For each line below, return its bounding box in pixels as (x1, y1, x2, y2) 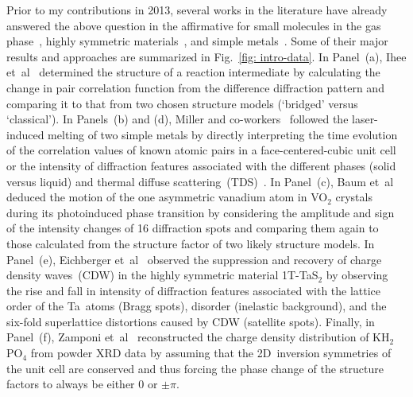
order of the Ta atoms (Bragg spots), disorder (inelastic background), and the (6, 298, 387, 314)
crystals (335, 189, 372, 205)
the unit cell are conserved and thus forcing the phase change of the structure (6, 360, 384, 376)
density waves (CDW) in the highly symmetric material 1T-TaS (6, 267, 318, 283)
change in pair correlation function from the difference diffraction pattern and (6, 79, 384, 95)
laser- (352, 111, 378, 127)
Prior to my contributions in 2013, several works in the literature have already (6, 2, 388, 18)
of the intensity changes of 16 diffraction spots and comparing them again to (6, 220, 379, 236)
